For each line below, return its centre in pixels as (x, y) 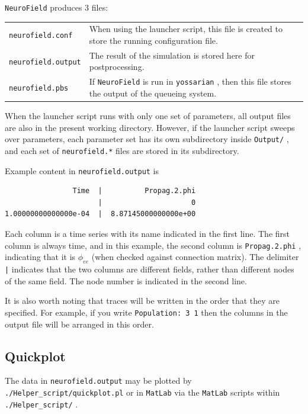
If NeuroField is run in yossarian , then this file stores (190, 81)
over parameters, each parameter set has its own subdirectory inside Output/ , (147, 139)
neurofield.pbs (39, 89)
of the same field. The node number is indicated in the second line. (126, 280)
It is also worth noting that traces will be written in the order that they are (142, 301)
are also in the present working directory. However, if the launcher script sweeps (150, 127)
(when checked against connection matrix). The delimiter (195, 257)
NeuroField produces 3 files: (57, 7)
